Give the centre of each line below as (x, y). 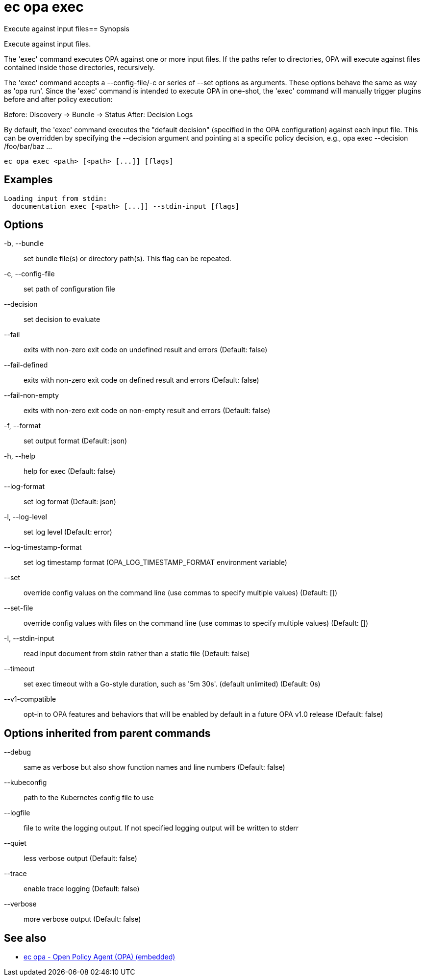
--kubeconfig (25, 783)
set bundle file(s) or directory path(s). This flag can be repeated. (127, 259)
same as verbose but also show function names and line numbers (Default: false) (154, 767)
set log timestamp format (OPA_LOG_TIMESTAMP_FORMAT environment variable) (155, 563)
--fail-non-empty (32, 395)
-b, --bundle (24, 244)
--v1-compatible (30, 699)
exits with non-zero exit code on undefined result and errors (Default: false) (146, 350)
